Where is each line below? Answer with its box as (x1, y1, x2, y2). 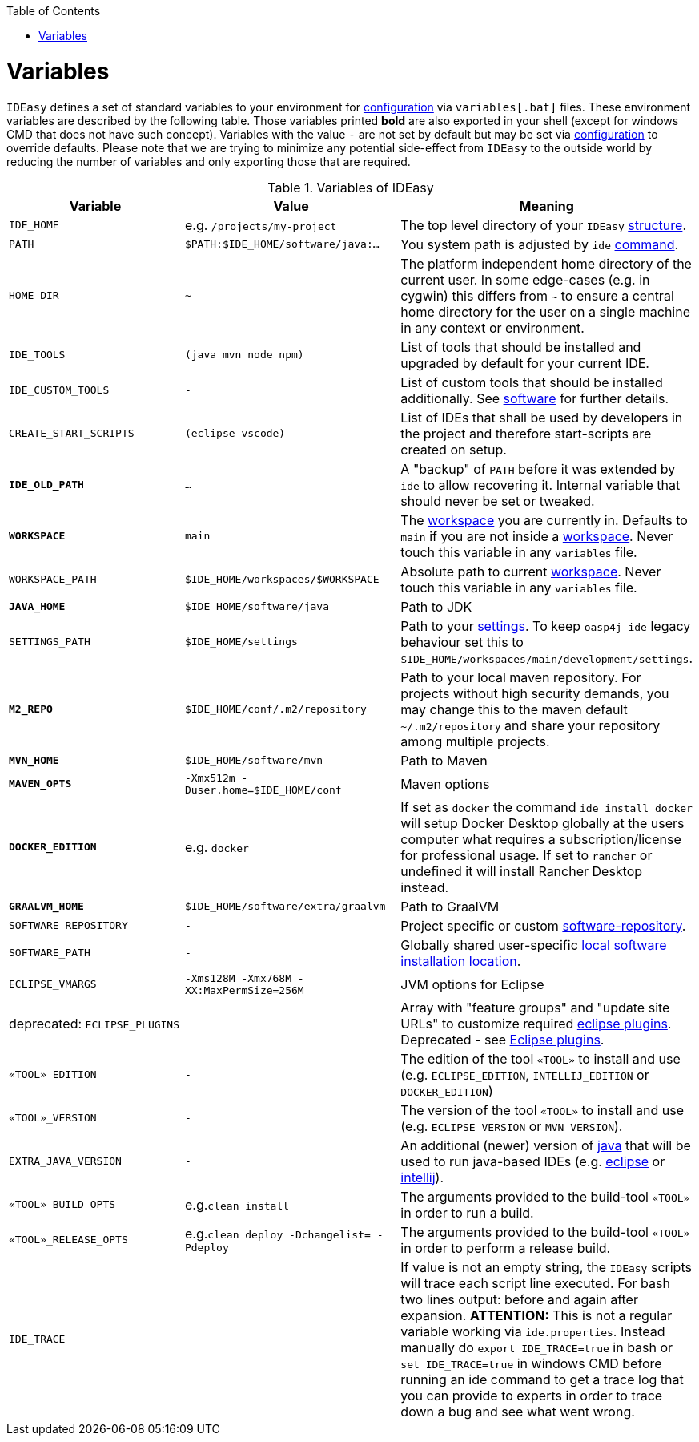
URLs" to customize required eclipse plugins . (400, 1015, 672, 1032)
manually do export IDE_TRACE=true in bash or (400, 1339, 673, 1355)
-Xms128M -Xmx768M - (184, 971, 304, 984)
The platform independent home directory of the (400, 255, 692, 272)
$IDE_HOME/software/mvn (184, 754, 323, 766)
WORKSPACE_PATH (9, 573, 97, 585)
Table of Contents (6, 4, 101, 18)
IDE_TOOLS (9, 349, 66, 361)
